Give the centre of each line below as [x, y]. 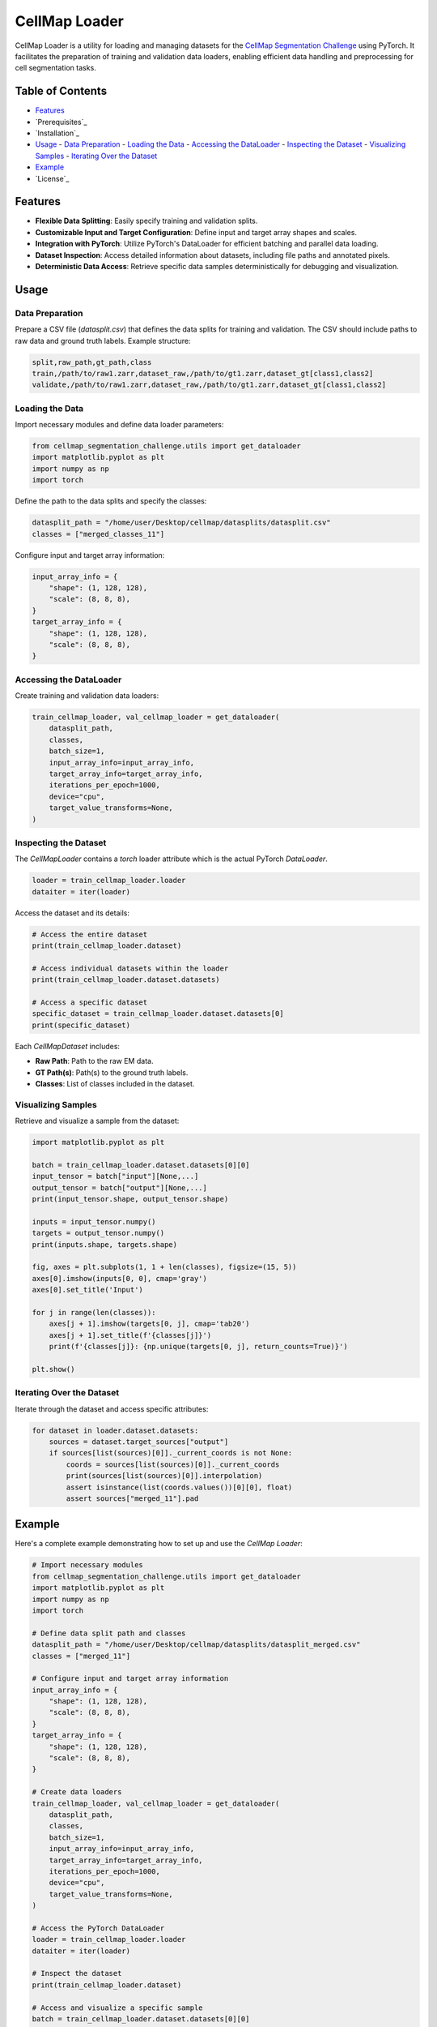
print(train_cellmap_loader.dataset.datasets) [126, 980]
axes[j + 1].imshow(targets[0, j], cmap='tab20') [149, 1324]
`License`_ [52, 178]
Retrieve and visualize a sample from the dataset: [97, 1121]
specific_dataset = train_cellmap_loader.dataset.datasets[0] [158, 1014]
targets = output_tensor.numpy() [98, 1233]
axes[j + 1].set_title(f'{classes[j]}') [130, 1335]
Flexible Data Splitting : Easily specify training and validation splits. [146, 221]
